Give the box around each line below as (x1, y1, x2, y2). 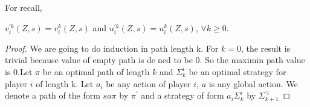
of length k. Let (36, 77, 94, 90)
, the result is (241, 41, 291, 54)
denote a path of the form (5, 89, 100, 102)
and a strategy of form (141, 89, 224, 102)
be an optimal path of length (42, 65, 150, 78)
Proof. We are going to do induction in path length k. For (5, 41, 219, 54)
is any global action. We (208, 77, 298, 90)
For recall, (5, 1, 42, 13)
